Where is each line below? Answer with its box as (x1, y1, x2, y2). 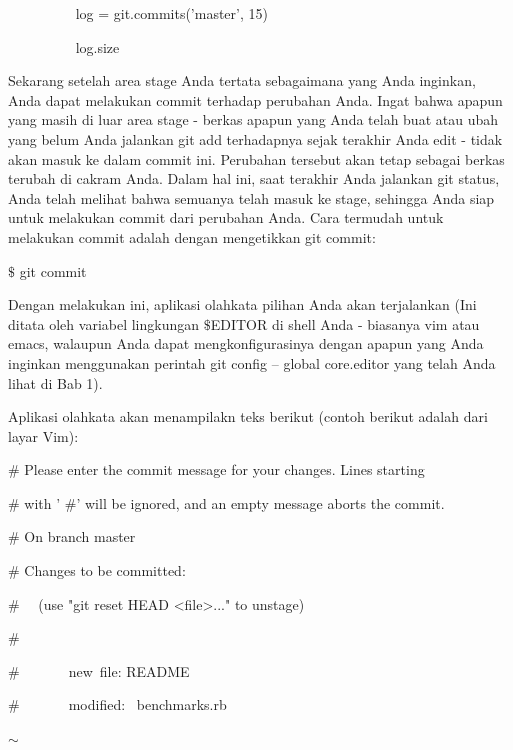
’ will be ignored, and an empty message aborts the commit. (76, 492, 445, 513)
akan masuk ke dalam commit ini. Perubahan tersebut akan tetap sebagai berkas (8, 148, 505, 169)
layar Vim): (8, 425, 79, 446)
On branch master (24, 526, 136, 547)
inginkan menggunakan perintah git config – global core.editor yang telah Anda (8, 352, 496, 373)
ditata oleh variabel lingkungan (8, 313, 200, 334)
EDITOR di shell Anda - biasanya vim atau (210, 313, 480, 334)
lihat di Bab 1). (8, 372, 103, 393)
